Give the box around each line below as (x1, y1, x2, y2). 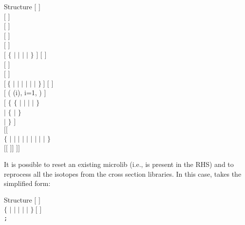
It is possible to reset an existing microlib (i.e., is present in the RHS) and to (4, 159, 234, 169)
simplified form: (4, 178, 51, 188)
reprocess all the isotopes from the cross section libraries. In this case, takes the (4, 168, 242, 179)
